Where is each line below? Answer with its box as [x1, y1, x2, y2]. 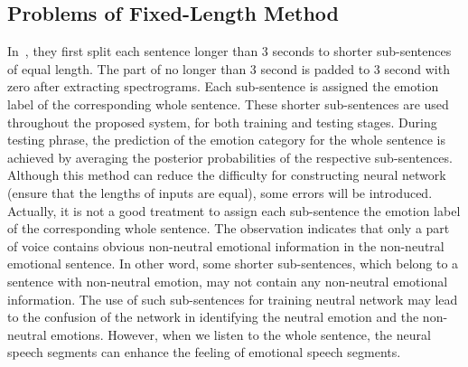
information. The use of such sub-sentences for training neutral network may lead [7, 289, 458, 308]
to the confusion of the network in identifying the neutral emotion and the [7, 307, 419, 326]
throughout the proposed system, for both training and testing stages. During [7, 112, 437, 131]
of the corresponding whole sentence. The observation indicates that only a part [7, 219, 450, 238]
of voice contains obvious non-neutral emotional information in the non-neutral [7, 236, 445, 255]
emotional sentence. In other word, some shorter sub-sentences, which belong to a [7, 254, 459, 273]
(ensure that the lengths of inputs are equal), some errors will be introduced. [7, 183, 433, 202]
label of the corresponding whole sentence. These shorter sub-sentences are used [7, 94, 449, 113]
